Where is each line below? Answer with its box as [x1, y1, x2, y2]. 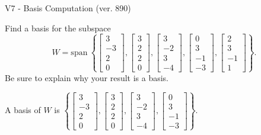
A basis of [5, 104, 41, 116]
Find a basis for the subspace [5, 21, 111, 34]
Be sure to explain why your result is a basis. [5, 71, 169, 83]
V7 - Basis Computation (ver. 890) [5, 2, 131, 14]
